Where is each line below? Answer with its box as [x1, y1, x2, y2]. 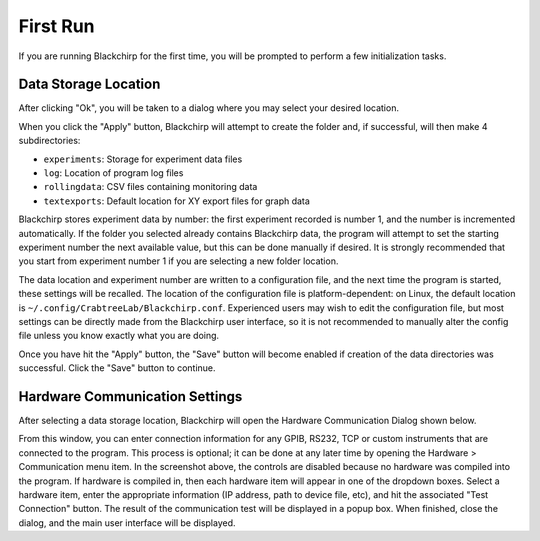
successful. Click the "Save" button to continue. [18, 362, 216, 374]
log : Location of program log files [43, 167, 184, 179]
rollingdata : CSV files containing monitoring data [43, 181, 258, 193]
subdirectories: [18, 135, 81, 147]
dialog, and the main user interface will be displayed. [18, 516, 236, 529]
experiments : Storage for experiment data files [43, 153, 243, 165]
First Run [18, 15, 95, 37]
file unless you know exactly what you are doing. [18, 330, 220, 342]
